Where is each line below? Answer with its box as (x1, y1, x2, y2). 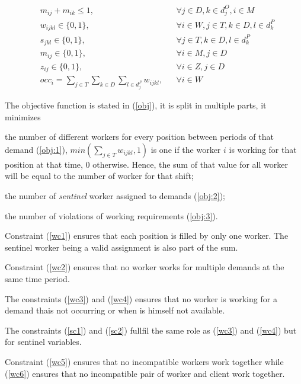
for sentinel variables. (5, 335, 82, 348)
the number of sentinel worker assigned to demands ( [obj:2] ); (5, 190, 225, 201)
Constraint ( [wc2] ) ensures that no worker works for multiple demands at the (5, 261, 284, 273)
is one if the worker (150, 143, 221, 155)
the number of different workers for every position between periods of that (5, 130, 274, 143)
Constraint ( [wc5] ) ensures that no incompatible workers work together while (5, 355, 284, 367)
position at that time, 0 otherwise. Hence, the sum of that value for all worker (5, 158, 288, 170)
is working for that (229, 143, 297, 155)
